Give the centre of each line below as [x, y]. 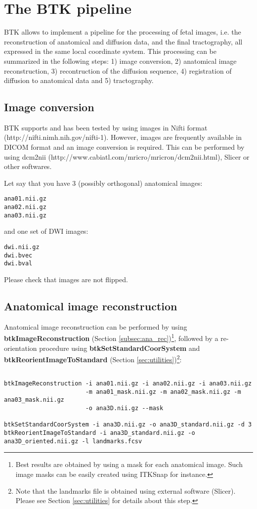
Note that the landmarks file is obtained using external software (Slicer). [126, 490]
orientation [21, 348]
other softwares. [28, 166]
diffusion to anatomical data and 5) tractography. [79, 80]
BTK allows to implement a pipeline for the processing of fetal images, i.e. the [123, 32]
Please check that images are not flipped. [66, 279]
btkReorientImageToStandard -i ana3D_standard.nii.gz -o [100, 433]
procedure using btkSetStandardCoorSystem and [120, 348]
